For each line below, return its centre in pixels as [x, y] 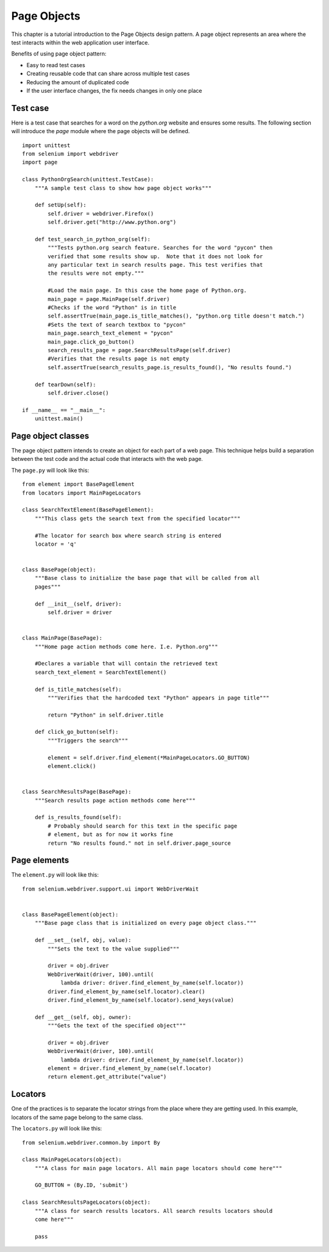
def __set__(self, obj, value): [83, 940]
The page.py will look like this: [50, 470]
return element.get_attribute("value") [107, 1077]
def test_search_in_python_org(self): [93, 239]
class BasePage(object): [59, 570]
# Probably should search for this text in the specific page [143, 826]
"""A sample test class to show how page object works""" [123, 188]
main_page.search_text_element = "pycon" [111, 333]
